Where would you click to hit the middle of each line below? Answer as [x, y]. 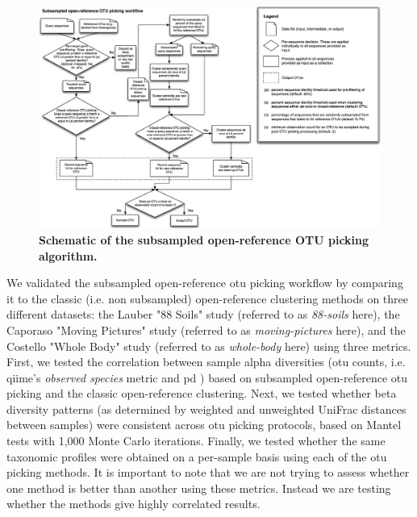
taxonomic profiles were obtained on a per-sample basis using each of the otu [197, 456]
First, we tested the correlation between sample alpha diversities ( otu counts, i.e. [206, 362]
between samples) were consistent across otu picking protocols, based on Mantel [204, 425]
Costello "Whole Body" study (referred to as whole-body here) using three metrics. [209, 346]
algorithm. [68, 255]
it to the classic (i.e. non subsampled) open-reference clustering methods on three [207, 298]
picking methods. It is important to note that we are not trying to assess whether [208, 472]
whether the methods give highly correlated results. [133, 504]
